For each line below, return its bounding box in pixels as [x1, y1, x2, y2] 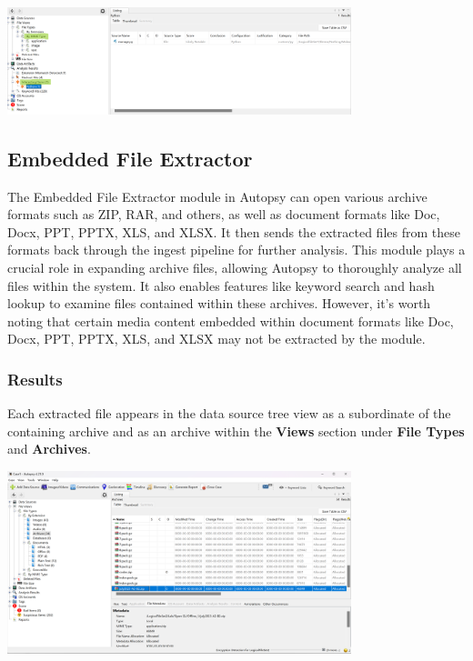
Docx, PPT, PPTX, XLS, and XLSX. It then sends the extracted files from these [7, 222, 460, 241]
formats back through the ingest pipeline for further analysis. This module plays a [7, 240, 466, 259]
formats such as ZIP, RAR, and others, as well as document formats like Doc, [7, 205, 440, 224]
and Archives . [7, 439, 91, 458]
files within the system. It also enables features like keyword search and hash [7, 275, 435, 295]
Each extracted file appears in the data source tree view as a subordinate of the [7, 404, 451, 423]
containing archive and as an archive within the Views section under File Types [7, 421, 465, 440]
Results [7, 367, 63, 390]
